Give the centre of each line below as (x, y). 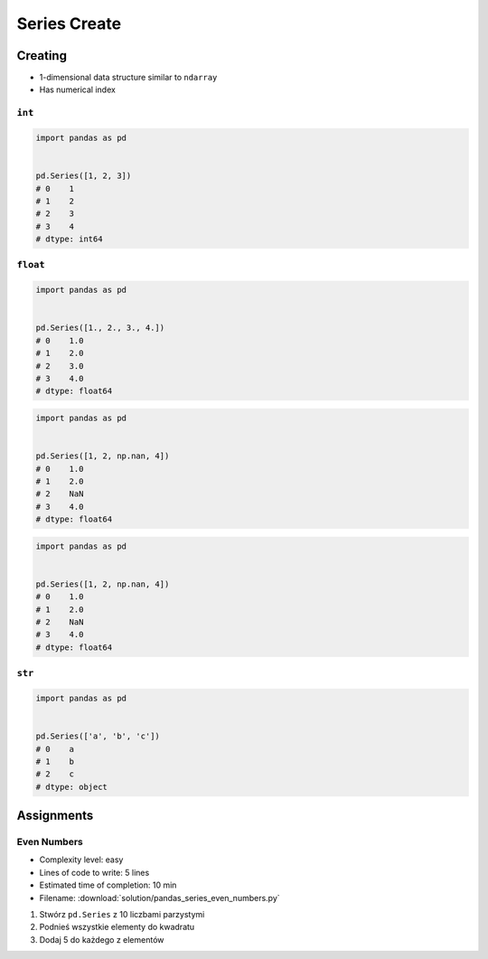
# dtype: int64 (69, 239)
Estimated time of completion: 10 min (108, 885)
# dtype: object (72, 787)
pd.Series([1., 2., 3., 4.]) (100, 328)
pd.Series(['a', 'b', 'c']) (98, 736)
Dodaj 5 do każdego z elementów (102, 939)
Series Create (69, 24)
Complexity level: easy (81, 860)
